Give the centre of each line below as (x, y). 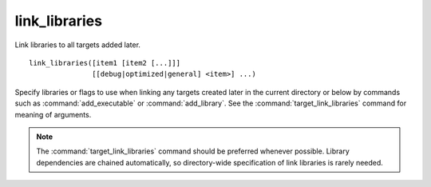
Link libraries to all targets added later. (78, 45)
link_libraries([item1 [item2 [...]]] (105, 63)
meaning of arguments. (53, 114)
